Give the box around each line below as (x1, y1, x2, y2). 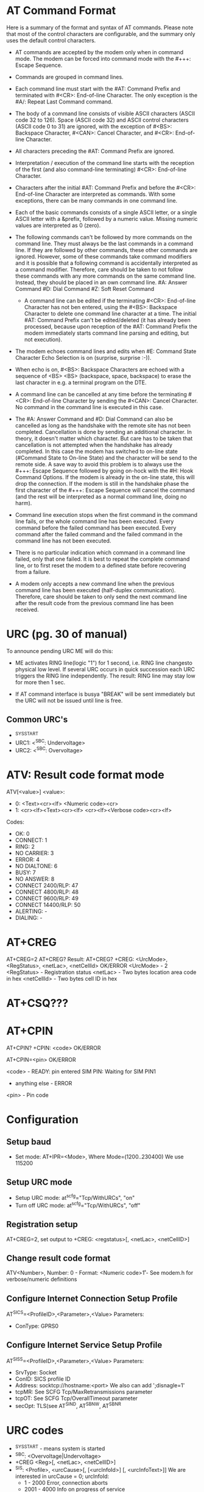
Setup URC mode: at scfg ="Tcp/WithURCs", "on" (15, 1193, 135, 1202)
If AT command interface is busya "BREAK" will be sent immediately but (15, 690, 195, 698)
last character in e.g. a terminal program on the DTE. (15, 379, 147, 386)
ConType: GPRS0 (15, 1322, 59, 1329)
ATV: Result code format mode (6, 768, 164, 782)
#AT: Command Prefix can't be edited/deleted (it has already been (24, 316, 191, 323)
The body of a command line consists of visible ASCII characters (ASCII (15, 110, 195, 117)
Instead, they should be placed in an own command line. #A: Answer (15, 278, 188, 286)
